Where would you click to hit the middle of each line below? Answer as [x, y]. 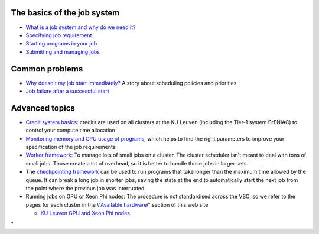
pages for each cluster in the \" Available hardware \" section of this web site [117, 204]
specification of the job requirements [71, 147]
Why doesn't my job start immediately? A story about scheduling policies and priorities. [132, 83]
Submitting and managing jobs [63, 52]
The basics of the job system [65, 13]
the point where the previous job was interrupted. [86, 188]
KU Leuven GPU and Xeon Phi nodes [85, 213]
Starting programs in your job [61, 44]
